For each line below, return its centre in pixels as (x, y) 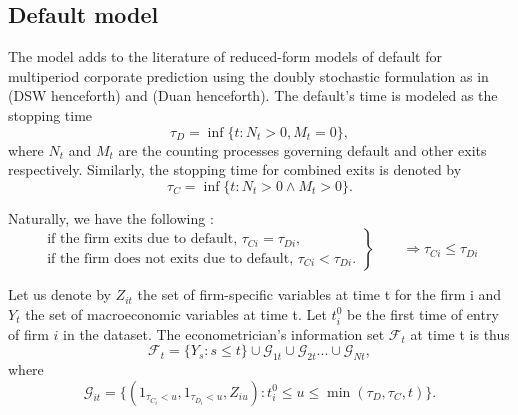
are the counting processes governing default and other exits (302, 149)
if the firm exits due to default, (142, 239)
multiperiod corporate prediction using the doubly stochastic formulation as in (248, 75)
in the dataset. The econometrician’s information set (224, 333)
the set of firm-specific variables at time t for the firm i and (319, 294)
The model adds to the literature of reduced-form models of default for (225, 56)
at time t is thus (460, 333)
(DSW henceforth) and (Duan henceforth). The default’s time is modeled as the (253, 95)
